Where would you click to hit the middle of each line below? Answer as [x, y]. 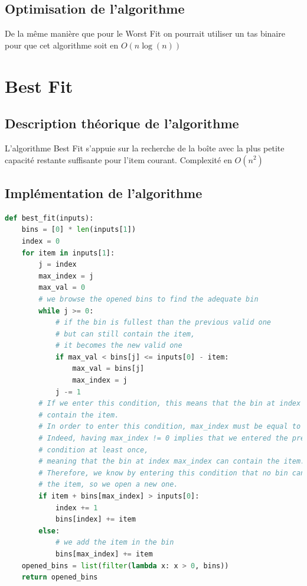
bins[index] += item [95, 519]
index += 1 [76, 508]
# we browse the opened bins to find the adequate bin [148, 299]
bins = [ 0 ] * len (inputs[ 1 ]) [79, 230]
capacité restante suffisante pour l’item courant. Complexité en [118, 159]
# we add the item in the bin [115, 543]
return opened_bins [60, 577]
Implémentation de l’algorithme [104, 192]
